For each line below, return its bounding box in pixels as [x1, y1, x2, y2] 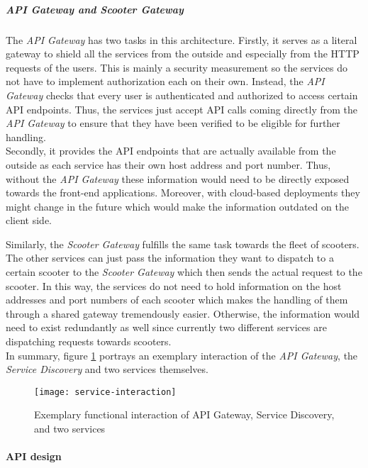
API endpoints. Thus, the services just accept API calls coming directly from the [6, 101, 357, 116]
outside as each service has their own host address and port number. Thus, [6, 157, 331, 172]
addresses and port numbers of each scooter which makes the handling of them [6, 292, 348, 307]
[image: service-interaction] [34, 386, 177, 397]
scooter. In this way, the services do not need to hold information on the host [6, 278, 342, 293]
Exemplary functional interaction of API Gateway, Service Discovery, [34, 407, 335, 422]
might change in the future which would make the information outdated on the [6, 199, 349, 213]
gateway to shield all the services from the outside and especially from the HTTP [6, 46, 359, 61]
